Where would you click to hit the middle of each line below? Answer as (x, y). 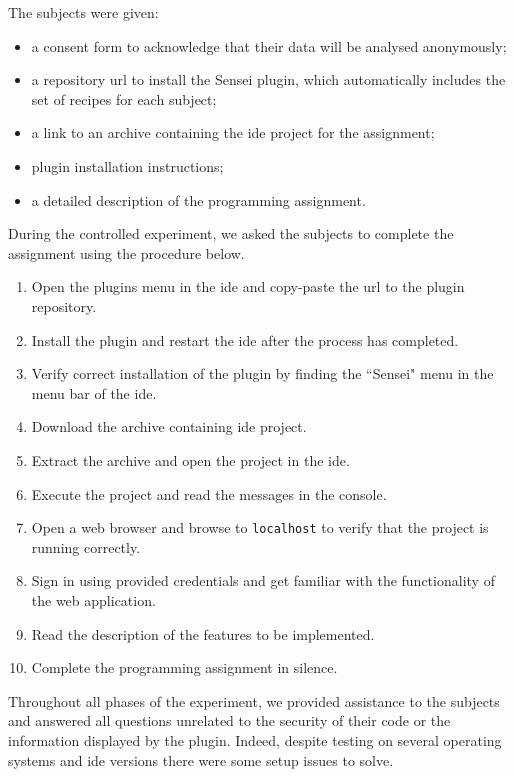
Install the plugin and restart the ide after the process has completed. (245, 339)
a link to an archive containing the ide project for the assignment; (233, 132)
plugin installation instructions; (127, 165)
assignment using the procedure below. (126, 252)
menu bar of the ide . (94, 392)
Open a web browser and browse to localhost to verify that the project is (260, 527)
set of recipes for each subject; (124, 98)
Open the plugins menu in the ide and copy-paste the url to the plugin (248, 286)
